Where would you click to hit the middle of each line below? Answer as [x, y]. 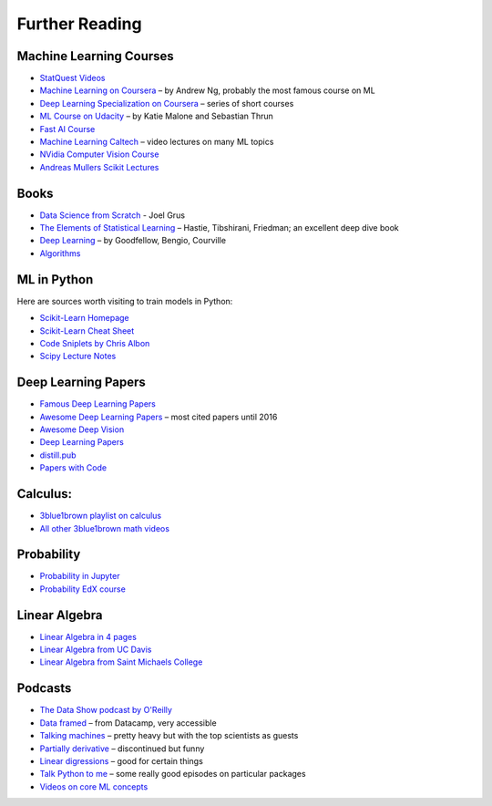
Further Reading [79, 24]
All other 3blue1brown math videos [105, 528]
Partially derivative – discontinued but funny [122, 749]
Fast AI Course [67, 129]
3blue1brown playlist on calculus [101, 516]
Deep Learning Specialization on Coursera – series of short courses [167, 103]
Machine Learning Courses [96, 56]
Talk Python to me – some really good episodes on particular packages [173, 774]
